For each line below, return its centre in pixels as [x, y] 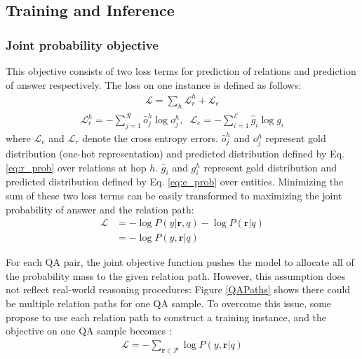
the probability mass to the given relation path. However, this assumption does [176, 275]
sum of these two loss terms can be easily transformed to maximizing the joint [174, 195]
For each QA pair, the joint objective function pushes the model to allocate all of [180, 262]
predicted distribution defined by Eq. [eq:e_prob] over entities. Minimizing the [175, 182]
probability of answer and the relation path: [100, 209]
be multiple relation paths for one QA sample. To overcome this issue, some [169, 303]
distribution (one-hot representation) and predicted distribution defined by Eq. [175, 153]
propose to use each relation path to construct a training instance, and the [166, 317]
